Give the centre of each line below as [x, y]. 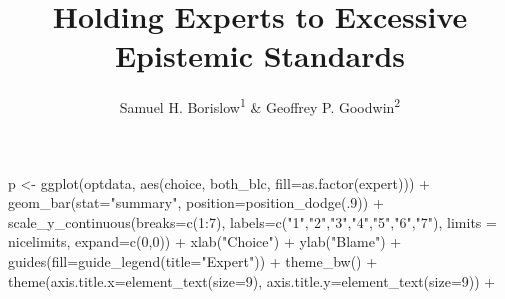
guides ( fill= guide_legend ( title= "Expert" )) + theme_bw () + [193, 260]
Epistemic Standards [260, 55]
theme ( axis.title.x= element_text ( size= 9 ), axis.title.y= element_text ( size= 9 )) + [252, 280]
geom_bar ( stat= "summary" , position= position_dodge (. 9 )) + [196, 202]
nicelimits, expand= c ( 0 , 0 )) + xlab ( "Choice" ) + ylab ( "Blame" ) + [205, 241]
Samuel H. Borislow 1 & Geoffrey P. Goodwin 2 [260, 105]
